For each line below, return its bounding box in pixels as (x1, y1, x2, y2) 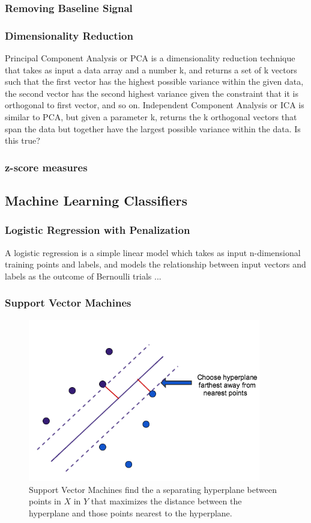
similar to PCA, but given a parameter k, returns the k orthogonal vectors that (5, 111, 297, 123)
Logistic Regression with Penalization (5, 222, 190, 237)
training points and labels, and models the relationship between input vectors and (5, 258, 306, 271)
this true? (5, 134, 40, 147)
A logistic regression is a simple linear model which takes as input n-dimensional (5, 246, 301, 258)
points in (29, 495, 61, 507)
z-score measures (5, 159, 88, 174)
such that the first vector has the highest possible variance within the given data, (5, 75, 304, 88)
